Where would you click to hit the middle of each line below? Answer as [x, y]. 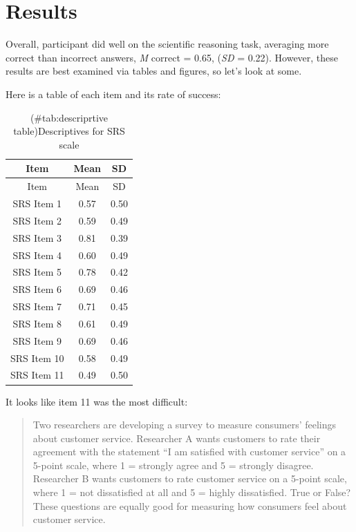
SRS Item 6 [37, 289]
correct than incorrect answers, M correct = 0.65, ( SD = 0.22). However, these [172, 57]
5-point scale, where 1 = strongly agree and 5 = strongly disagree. [173, 465]
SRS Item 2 [37, 220]
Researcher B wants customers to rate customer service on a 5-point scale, [190, 478]
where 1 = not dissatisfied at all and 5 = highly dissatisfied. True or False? [192, 492]
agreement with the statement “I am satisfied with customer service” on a [189, 452]
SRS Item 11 [37, 375]
